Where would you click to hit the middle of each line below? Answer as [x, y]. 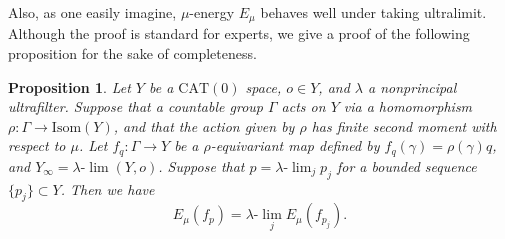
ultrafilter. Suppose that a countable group [135, 106]
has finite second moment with [404, 125]
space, [263, 86]
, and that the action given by [204, 125]
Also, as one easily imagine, [92, 12]
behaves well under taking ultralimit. [373, 12]
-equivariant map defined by [295, 145]
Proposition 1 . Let [69, 86]
